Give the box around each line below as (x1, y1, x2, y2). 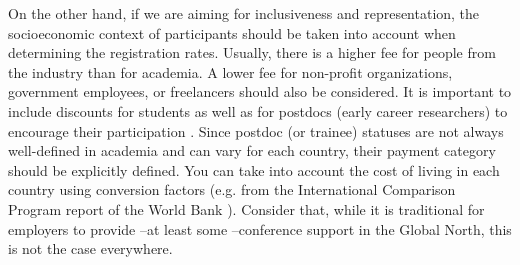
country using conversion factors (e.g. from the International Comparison (8, 179, 456, 200)
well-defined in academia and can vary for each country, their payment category (8, 140, 496, 161)
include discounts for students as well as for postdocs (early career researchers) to (8, 100, 508, 121)
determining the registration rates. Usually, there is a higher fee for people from (8, 42, 496, 63)
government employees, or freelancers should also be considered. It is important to (8, 81, 512, 102)
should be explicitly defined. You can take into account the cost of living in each (8, 159, 500, 180)
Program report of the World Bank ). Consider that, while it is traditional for (8, 198, 485, 219)
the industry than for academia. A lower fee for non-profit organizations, (8, 61, 453, 82)
